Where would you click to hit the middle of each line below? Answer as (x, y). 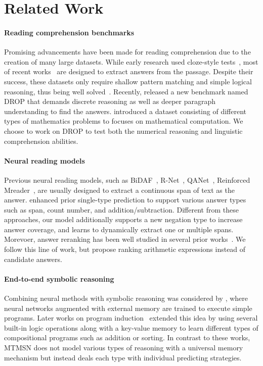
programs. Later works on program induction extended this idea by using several (131, 318)
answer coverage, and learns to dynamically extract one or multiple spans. (119, 229)
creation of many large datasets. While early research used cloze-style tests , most (131, 61)
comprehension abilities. (41, 141)
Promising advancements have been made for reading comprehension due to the (127, 52)
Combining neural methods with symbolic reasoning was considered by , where (126, 298)
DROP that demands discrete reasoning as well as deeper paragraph (110, 101)
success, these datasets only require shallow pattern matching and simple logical (128, 81)
